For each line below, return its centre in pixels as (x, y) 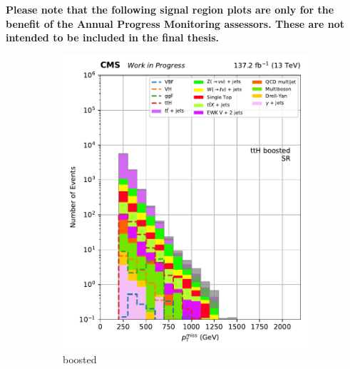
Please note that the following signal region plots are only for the (170, 9)
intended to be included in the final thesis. (113, 37)
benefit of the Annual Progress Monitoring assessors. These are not (175, 23)
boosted (80, 359)
